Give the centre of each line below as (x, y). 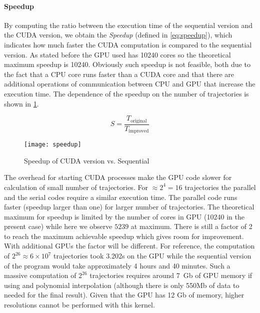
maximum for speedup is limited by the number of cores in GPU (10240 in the (124, 216)
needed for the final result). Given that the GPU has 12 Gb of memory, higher (124, 295)
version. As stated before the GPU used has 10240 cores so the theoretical (117, 54)
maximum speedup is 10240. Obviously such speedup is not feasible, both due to (127, 64)
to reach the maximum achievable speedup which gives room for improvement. (124, 236)
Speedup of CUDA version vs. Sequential (87, 160)
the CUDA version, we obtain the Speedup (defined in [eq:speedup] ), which (118, 35)
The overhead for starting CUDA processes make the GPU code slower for (118, 177)
